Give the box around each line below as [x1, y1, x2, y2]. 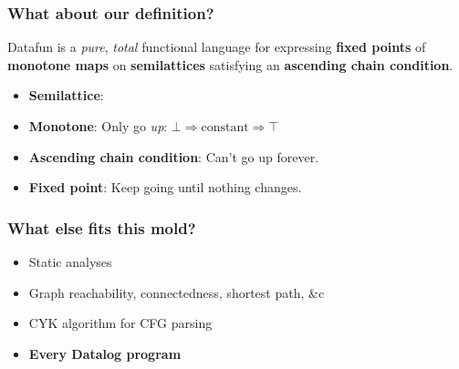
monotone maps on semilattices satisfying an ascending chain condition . [7, 55, 454, 74]
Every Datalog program [28, 343, 182, 363]
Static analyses [28, 252, 112, 271]
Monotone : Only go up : [28, 117, 168, 135]
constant [201, 121, 249, 134]
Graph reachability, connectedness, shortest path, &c [28, 282, 325, 302]
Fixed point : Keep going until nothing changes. [28, 178, 302, 197]
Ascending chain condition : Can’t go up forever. [28, 147, 319, 166]
